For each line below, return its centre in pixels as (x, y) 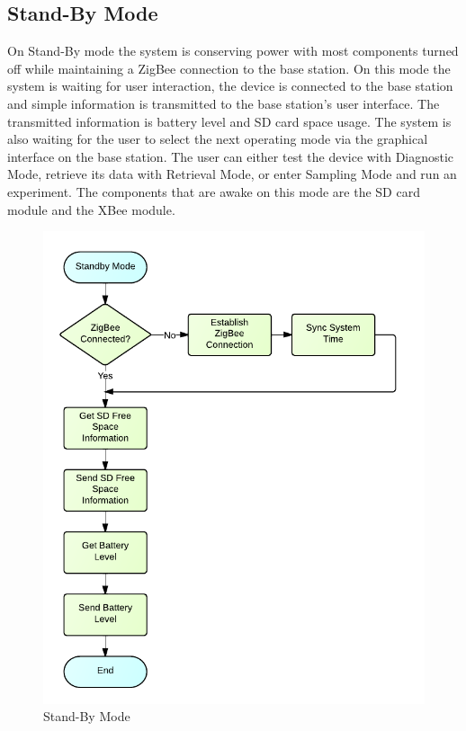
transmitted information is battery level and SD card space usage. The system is (229, 121)
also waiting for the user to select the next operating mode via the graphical (218, 139)
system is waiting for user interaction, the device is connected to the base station (230, 86)
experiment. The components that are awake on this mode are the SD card (214, 191)
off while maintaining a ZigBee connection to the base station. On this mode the (229, 68)
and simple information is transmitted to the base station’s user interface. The (224, 103)
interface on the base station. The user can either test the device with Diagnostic (231, 156)
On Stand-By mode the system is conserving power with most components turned (233, 51)
